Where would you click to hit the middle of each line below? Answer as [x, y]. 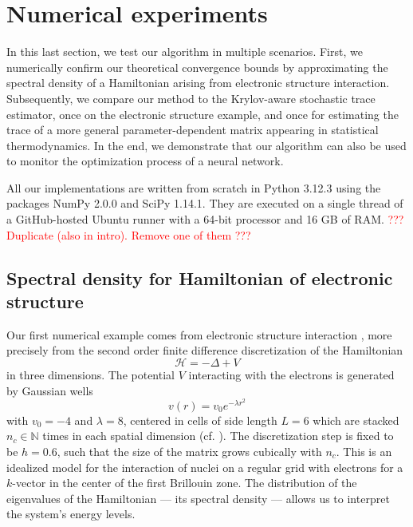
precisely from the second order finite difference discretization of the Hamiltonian [205, 350]
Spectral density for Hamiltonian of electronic [200, 277]
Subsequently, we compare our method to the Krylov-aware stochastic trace [191, 98]
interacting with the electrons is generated [291, 375]
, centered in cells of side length [200, 420]
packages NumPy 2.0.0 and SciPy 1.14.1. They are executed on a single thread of [205, 203]
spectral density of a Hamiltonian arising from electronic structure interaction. [198, 83]
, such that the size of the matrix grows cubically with [189, 452]
